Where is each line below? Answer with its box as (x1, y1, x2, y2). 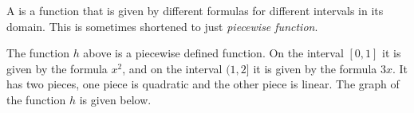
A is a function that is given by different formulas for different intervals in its (6, 2, 384, 18)
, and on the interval (122, 60, 223, 76)
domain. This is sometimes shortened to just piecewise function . (6, 18, 318, 34)
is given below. (79, 91, 152, 107)
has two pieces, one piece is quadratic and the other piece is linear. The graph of (6, 76, 400, 92)
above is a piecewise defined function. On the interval (83, 45, 344, 61)
